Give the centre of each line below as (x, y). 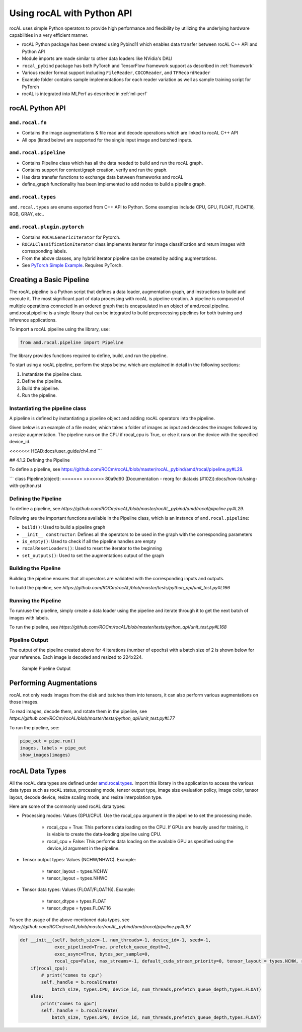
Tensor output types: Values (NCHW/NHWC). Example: (79, 860)
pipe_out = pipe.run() (48, 741)
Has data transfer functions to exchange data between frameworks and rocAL (103, 177)
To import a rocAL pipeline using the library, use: (60, 329)
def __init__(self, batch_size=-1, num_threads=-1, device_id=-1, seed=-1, (116, 940)
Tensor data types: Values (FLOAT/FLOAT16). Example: (79, 889)
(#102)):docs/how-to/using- (229, 478)
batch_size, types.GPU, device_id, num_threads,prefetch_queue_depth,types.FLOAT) (157, 1018)
